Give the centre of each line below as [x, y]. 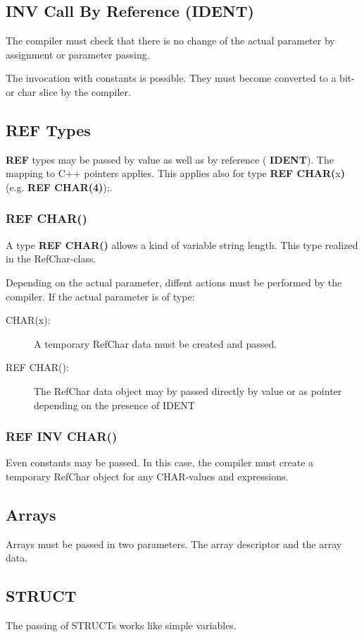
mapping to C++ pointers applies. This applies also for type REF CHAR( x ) [175, 173]
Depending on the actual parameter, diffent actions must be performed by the [174, 282]
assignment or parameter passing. [78, 54]
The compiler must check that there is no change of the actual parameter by [170, 41]
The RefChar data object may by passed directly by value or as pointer [188, 390]
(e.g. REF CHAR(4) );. [59, 187]
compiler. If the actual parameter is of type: [100, 296]
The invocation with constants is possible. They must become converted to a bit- [180, 78]
